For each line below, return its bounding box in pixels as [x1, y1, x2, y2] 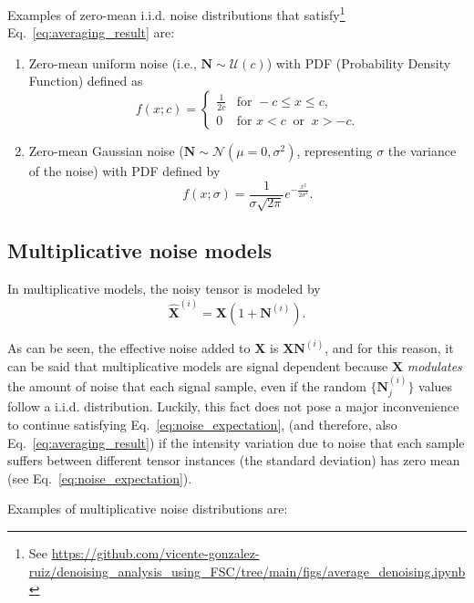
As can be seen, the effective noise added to [7, 338, 251, 357]
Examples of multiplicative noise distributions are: [7, 499, 288, 518]
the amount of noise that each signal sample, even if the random [7, 376, 366, 395]
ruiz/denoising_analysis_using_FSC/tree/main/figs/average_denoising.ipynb [28, 561, 466, 580]
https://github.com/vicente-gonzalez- [51, 543, 260, 562]
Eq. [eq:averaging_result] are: [7, 23, 175, 42]
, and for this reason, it [325, 338, 454, 357]
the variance [387, 141, 457, 161]
